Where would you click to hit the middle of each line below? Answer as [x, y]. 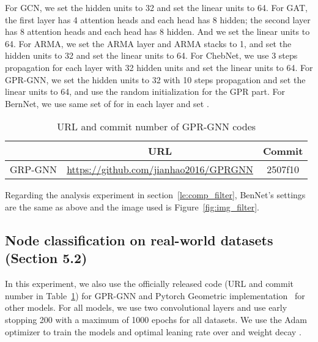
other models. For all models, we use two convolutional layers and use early [146, 307]
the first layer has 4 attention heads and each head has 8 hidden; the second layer [158, 19]
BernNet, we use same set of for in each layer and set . [107, 103]
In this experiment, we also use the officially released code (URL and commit [150, 284]
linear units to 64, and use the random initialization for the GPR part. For [145, 91]
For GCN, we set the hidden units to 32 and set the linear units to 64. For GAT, [156, 7]
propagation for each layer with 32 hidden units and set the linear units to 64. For [159, 67]
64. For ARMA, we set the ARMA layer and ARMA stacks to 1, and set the [148, 43]
